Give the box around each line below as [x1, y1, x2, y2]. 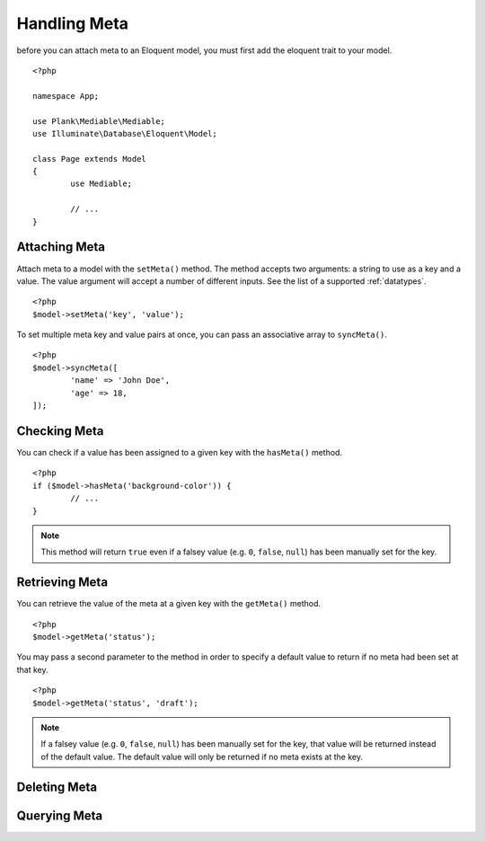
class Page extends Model [32, 154, 147, 164]
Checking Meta [16, 423, 104, 438]
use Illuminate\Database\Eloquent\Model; [32, 128, 217, 138]
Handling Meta [16, 13, 129, 33]
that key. [16, 664, 48, 675]
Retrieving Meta [16, 575, 108, 590]
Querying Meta [16, 808, 103, 823]
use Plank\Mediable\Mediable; [32, 116, 166, 126]
